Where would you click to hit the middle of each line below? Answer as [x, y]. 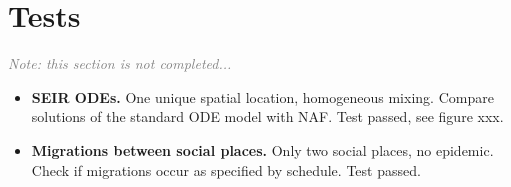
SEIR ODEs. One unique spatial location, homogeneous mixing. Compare [262, 96]
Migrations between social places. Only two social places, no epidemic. [262, 149]
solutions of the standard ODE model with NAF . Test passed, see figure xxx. [267, 116]
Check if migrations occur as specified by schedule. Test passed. [226, 169]
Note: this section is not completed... [120, 63]
